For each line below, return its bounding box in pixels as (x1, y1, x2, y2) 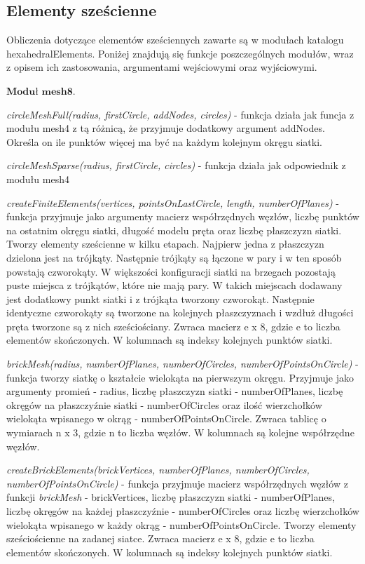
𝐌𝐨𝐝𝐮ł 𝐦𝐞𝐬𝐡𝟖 (6, 86, 73, 97)
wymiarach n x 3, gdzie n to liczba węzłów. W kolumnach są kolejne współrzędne (6, 425, 354, 440)
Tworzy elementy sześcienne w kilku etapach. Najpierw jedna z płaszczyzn (6, 236, 324, 251)
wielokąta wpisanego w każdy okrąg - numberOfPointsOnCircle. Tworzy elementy (6, 517, 357, 532)
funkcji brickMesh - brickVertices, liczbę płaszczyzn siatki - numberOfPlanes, (6, 490, 335, 504)
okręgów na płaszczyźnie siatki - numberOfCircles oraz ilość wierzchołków (6, 397, 322, 412)
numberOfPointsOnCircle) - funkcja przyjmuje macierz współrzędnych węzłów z (6, 476, 348, 490)
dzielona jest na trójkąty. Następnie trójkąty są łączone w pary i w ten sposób (6, 250, 342, 264)
